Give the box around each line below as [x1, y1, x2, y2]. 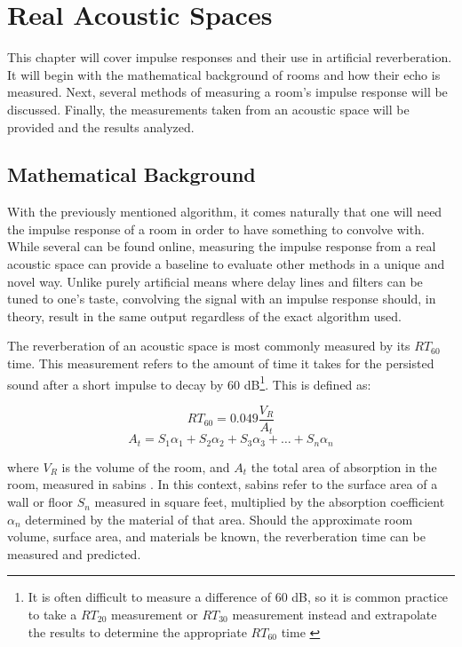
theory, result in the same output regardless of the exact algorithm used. [7, 306, 402, 325]
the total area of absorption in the [251, 457, 437, 476]
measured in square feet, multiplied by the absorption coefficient [94, 493, 445, 511]
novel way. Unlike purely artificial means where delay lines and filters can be [7, 272, 423, 290]
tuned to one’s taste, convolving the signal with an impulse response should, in [7, 289, 436, 308]
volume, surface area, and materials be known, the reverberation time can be [7, 527, 426, 546]
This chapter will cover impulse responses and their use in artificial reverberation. [7, 48, 452, 67]
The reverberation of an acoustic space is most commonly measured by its [7, 336, 410, 355]
